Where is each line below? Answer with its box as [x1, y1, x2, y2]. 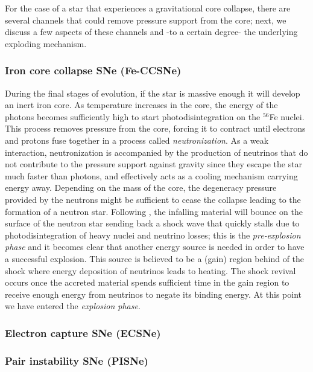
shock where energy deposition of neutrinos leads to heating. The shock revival [5, 264, 296, 277]
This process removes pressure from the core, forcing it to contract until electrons [5, 122, 306, 135]
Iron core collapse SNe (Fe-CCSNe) [5, 63, 182, 78]
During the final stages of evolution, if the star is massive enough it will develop [5, 86, 300, 99]
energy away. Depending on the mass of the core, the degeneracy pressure [5, 181, 277, 194]
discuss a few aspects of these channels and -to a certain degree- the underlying [5, 25, 298, 38]
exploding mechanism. [5, 37, 87, 50]
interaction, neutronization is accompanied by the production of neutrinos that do [5, 146, 308, 158]
